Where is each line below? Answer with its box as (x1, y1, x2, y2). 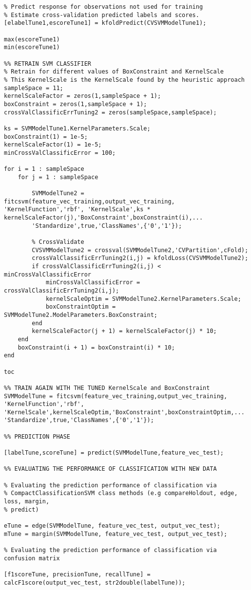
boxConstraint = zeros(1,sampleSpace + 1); (4, 100, 147, 108)
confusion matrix (4, 554, 60, 562)
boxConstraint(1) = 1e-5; (4, 133, 88, 140)
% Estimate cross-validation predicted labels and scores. (4, 11, 199, 18)
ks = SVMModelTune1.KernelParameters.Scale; (4, 125, 151, 132)
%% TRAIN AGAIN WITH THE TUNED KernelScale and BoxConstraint (4, 384, 210, 391)
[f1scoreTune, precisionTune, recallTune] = (4, 571, 151, 578)
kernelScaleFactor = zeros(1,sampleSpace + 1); (4, 92, 161, 100)
